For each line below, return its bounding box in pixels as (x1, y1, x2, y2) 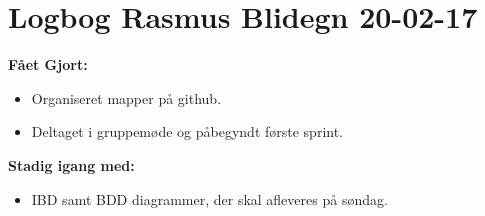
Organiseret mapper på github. (31, 87, 222, 108)
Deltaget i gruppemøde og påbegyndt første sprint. (31, 121, 344, 142)
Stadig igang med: (8, 154, 135, 175)
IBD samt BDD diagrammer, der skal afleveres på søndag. (31, 188, 388, 209)
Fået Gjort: (8, 54, 88, 75)
